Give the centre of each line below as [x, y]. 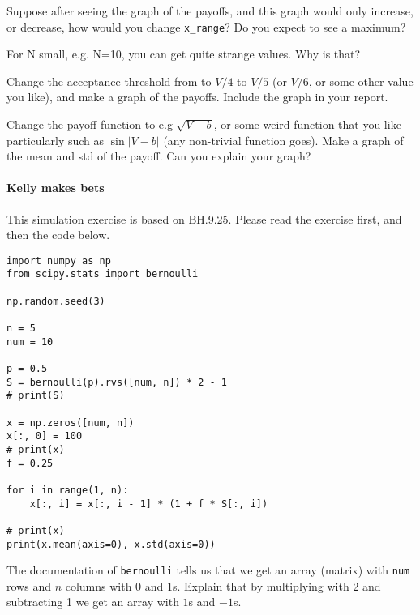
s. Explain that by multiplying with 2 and [277, 585]
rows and [29, 585]
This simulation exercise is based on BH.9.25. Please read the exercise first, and [204, 218]
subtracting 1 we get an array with [93, 602]
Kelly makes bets [56, 188]
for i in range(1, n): [68, 490]
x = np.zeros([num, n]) [71, 423]
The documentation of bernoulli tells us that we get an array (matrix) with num [208, 570]
